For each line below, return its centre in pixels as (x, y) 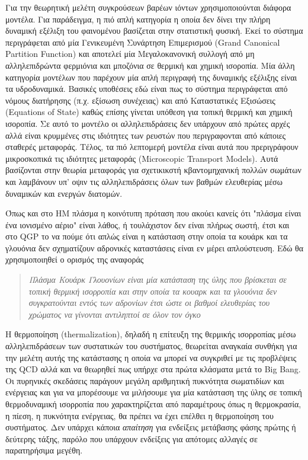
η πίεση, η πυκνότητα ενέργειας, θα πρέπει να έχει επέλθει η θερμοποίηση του (139, 415)
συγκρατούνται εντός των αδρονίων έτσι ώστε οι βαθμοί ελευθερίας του (149, 303)
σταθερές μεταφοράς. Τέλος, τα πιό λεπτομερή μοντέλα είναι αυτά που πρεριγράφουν (152, 147)
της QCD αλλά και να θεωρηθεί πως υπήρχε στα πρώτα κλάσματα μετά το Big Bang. (153, 369)
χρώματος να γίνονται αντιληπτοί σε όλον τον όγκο (115, 314)
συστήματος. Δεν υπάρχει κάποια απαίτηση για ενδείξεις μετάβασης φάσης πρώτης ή (151, 427)
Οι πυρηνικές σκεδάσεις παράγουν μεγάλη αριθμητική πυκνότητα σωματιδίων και (145, 380)
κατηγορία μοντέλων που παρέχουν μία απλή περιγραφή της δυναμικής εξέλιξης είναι (151, 77)
